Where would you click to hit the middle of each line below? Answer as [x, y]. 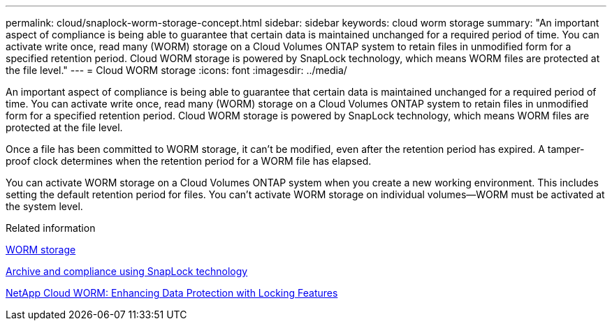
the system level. [44, 206]
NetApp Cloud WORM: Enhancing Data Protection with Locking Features [172, 293]
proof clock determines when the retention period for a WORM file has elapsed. [189, 161]
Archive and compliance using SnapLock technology [127, 271]
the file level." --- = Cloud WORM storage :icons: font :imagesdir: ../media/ [176, 70]
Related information [51, 228]
